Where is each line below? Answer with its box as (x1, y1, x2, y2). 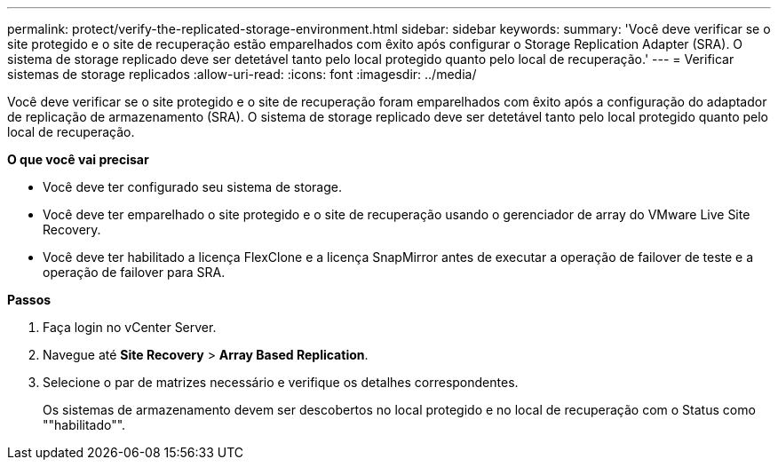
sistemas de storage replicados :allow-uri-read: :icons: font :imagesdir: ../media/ (7, 67, 477, 82)
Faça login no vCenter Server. (43, 320, 217, 335)
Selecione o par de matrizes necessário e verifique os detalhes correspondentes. (43, 375, 519, 390)
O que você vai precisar (7, 152, 149, 167)
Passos (7, 292, 52, 307)
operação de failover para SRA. (43, 265, 226, 280)
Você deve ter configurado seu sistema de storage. (43, 179, 342, 194)
